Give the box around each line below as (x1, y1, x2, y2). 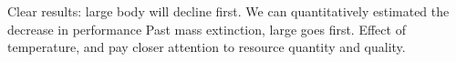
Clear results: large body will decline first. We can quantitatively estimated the (7, 2, 450, 20)
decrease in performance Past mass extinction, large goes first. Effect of (7, 19, 406, 38)
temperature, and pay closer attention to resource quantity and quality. (7, 37, 406, 57)
